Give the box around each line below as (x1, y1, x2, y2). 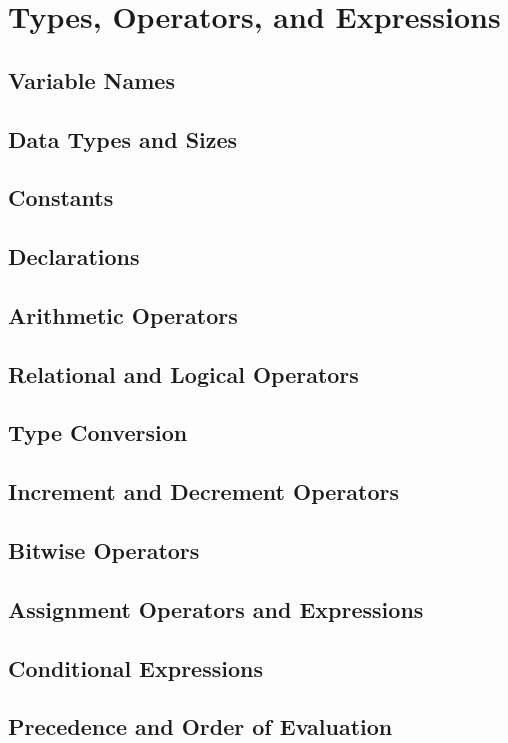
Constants (8, 182, 114, 213)
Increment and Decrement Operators (8, 476, 399, 507)
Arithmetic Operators (8, 299, 238, 330)
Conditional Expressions (8, 652, 263, 683)
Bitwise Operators (8, 535, 200, 566)
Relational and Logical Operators (8, 358, 359, 389)
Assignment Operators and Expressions (8, 593, 424, 624)
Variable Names (8, 64, 175, 95)
